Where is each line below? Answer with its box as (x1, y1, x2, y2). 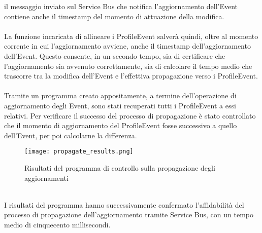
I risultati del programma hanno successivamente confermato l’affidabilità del (4, 199, 244, 210)
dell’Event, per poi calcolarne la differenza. (4, 130, 137, 140)
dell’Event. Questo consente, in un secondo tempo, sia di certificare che (4, 50, 225, 61)
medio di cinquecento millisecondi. (4, 219, 111, 229)
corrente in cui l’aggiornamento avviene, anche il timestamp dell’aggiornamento (4, 41, 251, 51)
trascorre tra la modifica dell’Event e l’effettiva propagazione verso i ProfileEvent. (4, 70, 258, 81)
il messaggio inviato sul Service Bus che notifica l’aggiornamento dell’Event (4, 1, 238, 11)
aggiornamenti (24, 172, 69, 183)
